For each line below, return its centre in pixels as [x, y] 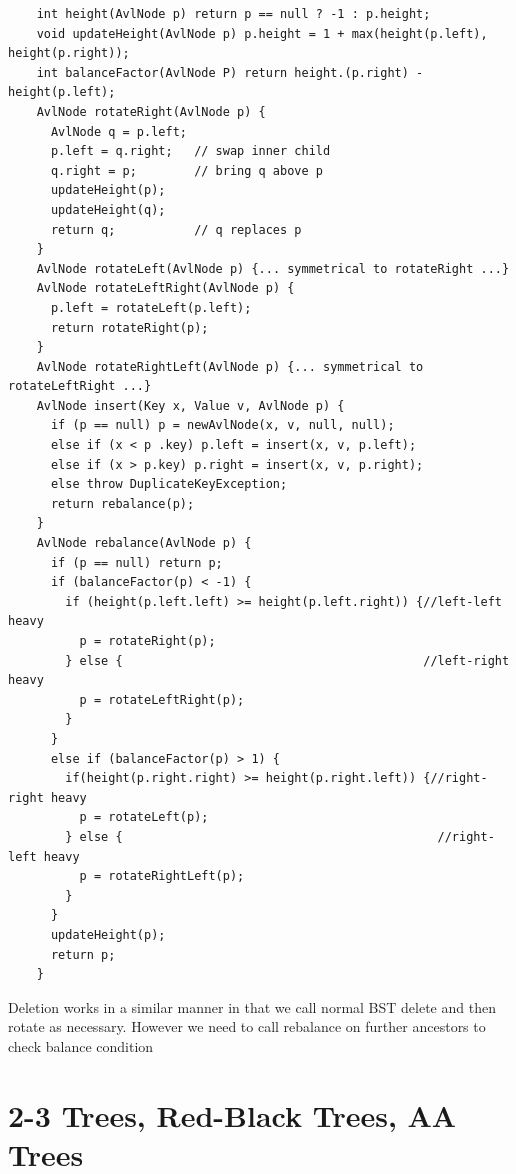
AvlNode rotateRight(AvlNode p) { [151, 111]
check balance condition [81, 1045]
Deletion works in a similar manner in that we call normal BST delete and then [252, 1006]
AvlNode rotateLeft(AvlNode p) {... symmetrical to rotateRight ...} [273, 268]
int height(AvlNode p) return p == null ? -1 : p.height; [233, 14]
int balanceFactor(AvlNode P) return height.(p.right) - [230, 72]
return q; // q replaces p [176, 229]
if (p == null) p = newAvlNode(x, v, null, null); [222, 425]
